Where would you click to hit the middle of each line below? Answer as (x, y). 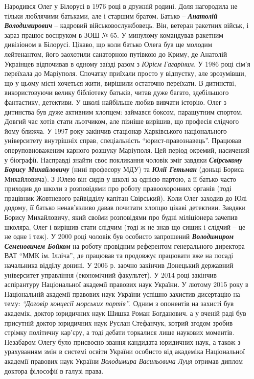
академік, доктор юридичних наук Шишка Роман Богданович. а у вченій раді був (125, 313)
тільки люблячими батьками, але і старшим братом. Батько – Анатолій (111, 15)
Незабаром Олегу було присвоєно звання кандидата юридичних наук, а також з (122, 342)
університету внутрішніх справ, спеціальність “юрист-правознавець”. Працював (123, 140)
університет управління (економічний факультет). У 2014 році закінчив (111, 274)
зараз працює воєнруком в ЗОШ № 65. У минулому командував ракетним (114, 35)
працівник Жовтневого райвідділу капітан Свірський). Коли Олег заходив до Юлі (126, 198)
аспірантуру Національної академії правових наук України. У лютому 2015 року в (127, 284)
